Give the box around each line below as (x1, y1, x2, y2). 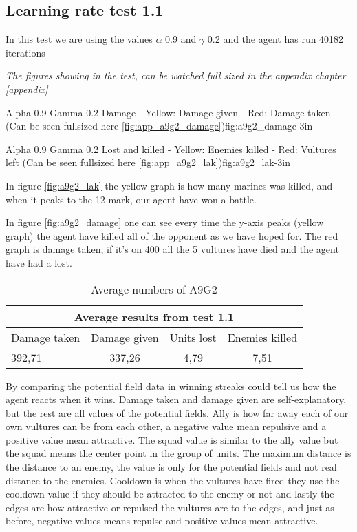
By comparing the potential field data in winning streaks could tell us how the (6, 378, 336, 393)
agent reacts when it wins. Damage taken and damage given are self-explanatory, (6, 392, 347, 407)
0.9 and (165, 32, 197, 46)
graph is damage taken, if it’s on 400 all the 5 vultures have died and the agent (6, 242, 339, 256)
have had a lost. (6, 255, 72, 269)
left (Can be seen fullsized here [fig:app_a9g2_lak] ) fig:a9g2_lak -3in (6, 155, 291, 170)
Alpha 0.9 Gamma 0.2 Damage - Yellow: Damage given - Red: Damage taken (6, 105, 331, 119)
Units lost (169, 329, 217, 345)
